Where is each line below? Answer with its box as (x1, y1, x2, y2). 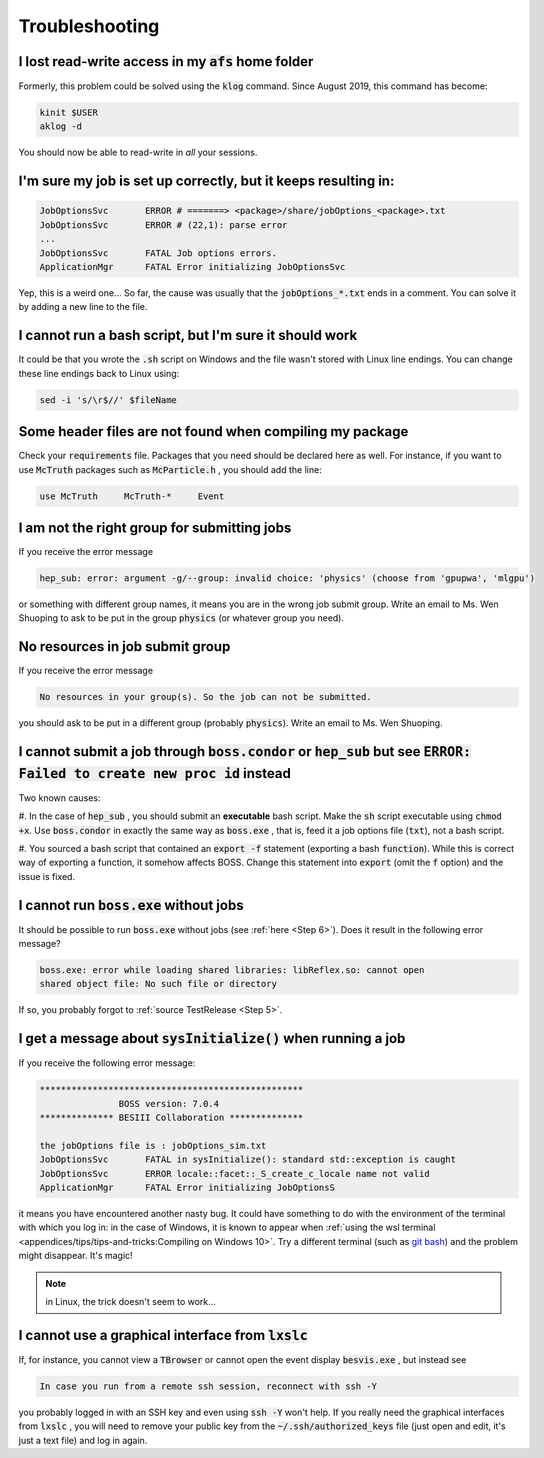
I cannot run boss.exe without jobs (18, 896, 244, 914)
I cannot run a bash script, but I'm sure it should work (18, 327, 358, 344)
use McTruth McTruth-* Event (39, 490, 225, 502)
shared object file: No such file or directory (39, 978, 277, 990)
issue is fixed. (18, 870, 75, 882)
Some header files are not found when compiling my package (18, 423, 409, 440)
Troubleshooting (18, 15, 160, 37)
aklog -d (39, 121, 83, 132)
